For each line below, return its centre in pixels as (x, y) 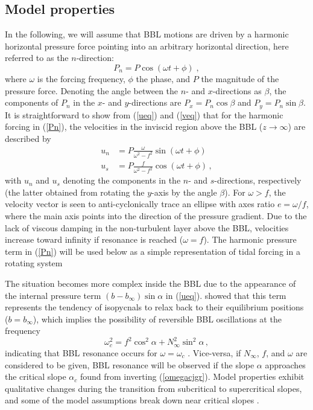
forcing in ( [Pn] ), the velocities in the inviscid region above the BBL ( (134, 127)
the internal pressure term (53, 295)
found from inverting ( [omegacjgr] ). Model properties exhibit (192, 376)
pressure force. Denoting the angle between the (92, 90)
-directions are (155, 102)
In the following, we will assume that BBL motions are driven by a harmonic (147, 34)
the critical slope (36, 376)
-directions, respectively (258, 180)
